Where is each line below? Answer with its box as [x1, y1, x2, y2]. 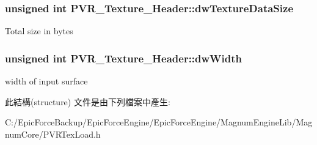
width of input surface [5, 75, 88, 87]
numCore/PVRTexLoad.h [5, 127, 101, 140]
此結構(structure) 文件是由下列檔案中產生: [5, 95, 170, 108]
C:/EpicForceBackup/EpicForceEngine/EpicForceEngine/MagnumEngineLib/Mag [5, 116, 313, 128]
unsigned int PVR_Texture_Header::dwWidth [5, 50, 242, 65]
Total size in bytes [5, 24, 73, 37]
